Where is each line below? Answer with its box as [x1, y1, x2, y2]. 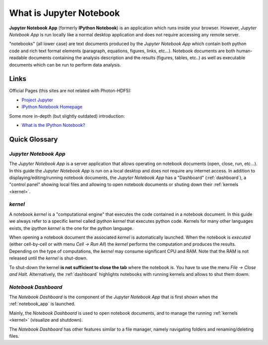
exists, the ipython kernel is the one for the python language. [9, 225, 134, 231]
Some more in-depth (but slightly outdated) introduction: [9, 113, 125, 119]
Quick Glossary [9, 135, 58, 144]
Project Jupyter [21, 97, 53, 103]
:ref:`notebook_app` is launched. [9, 301, 75, 307]
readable [9, 55, 27, 61]
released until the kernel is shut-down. [9, 255, 88, 261]
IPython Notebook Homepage [21, 104, 83, 110]
